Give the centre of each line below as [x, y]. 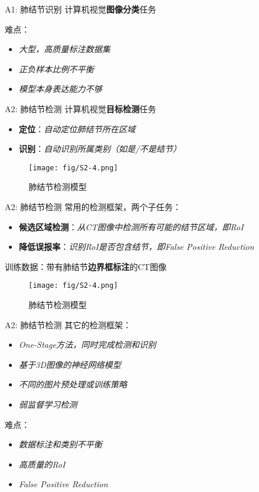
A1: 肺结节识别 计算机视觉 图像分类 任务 [80, 9]
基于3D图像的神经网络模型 [70, 364]
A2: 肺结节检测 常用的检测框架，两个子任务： [93, 207]
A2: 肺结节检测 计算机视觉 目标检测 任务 [80, 108]
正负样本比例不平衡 [56, 69]
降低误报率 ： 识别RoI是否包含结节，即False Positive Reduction [136, 247]
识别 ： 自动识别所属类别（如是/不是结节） [100, 149]
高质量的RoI [42, 464]
